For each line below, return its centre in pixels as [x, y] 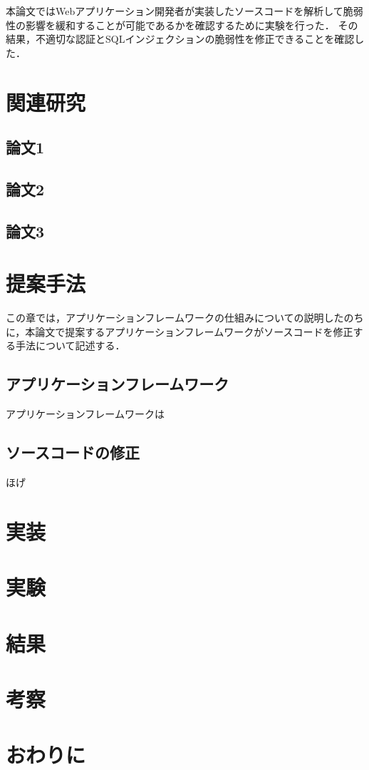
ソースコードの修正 [73, 452]
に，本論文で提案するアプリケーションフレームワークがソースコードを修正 [180, 331]
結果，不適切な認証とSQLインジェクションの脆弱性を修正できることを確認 [180, 39]
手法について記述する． [70, 345]
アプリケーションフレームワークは [85, 414]
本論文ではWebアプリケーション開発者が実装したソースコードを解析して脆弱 [184, 11]
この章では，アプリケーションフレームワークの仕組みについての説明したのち [185, 318]
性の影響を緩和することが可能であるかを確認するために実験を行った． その [182, 25]
